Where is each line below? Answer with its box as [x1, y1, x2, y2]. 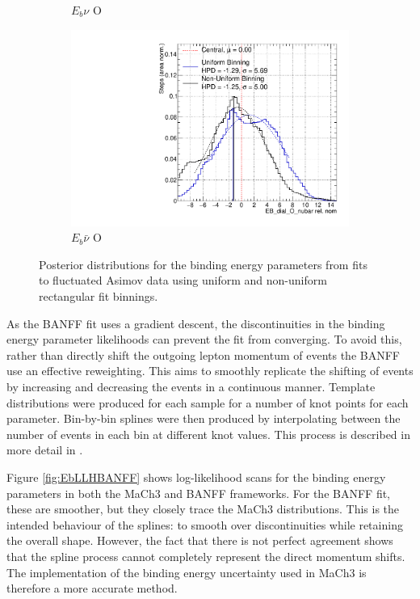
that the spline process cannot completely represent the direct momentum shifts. [6, 547, 405, 564]
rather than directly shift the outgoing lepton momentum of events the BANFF [6, 346, 400, 363]
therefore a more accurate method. [6, 580, 178, 597]
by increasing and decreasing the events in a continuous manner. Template [6, 378, 376, 395]
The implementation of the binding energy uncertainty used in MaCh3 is [6, 563, 367, 580]
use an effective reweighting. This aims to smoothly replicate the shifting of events [6, 362, 414, 379]
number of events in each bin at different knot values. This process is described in [6, 425, 410, 442]
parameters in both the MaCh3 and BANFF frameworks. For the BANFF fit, [6, 484, 391, 501]
